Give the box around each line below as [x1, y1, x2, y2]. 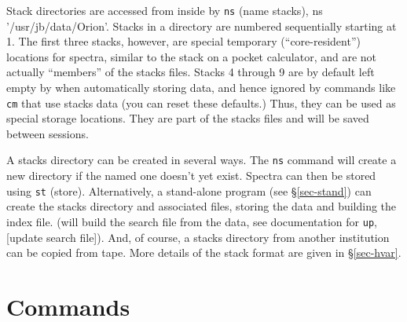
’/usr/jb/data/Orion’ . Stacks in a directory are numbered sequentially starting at [6, 17, 397, 34]
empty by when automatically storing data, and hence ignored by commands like [6, 79, 396, 96]
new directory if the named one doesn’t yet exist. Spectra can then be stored [6, 167, 376, 184]
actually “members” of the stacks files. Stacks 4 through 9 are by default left [6, 64, 375, 80]
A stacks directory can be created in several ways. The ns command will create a [6, 152, 397, 168]
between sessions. [6, 125, 89, 141]
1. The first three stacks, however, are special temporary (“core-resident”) [6, 33, 361, 49]
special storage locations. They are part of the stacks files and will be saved [6, 110, 369, 126]
